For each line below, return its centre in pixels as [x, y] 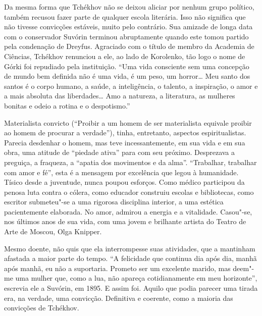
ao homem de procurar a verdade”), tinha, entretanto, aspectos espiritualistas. [125, 133]
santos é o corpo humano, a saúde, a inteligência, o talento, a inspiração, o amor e [131, 86]
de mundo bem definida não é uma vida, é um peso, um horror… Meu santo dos [127, 76]
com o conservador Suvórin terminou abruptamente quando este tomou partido [126, 36]
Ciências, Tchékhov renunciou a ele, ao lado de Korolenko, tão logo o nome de [125, 56]
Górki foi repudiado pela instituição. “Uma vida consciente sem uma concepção [127, 66]
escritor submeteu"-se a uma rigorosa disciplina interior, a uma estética [114, 202]
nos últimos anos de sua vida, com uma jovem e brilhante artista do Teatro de [125, 221]
